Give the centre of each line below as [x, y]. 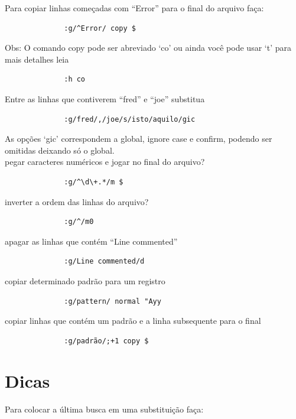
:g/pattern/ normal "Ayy [113, 301]
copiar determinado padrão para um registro [85, 280]
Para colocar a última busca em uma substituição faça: [104, 409]
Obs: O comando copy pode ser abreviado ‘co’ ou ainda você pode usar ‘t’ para [148, 48]
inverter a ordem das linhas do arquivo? [77, 201]
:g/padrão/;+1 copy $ [106, 341]
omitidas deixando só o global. [60, 150]
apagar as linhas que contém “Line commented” [91, 241]
